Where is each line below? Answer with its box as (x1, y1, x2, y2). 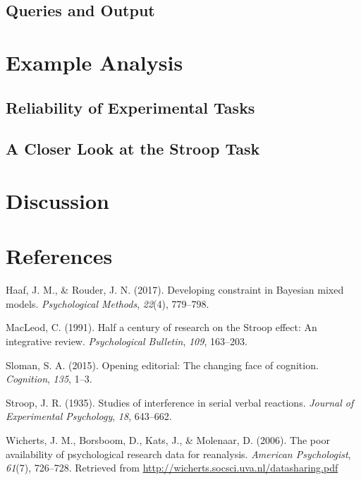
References (6, 241, 113, 270)
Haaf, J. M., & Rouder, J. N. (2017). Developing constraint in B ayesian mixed (6, 282, 344, 297)
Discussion (6, 186, 109, 215)
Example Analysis (6, 47, 183, 76)
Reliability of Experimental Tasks (6, 96, 255, 118)
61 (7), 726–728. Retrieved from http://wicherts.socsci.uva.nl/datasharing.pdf (6, 460, 338, 475)
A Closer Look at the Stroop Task (6, 138, 260, 160)
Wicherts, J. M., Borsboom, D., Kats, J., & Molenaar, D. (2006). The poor (6, 432, 330, 447)
